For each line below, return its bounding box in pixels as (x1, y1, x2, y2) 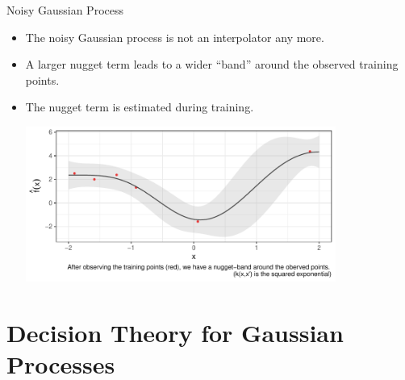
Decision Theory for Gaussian (6, 315, 344, 349)
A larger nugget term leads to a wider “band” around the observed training (25, 56, 399, 73)
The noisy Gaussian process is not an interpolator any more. (25, 28, 324, 45)
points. (25, 71, 60, 88)
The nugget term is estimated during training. (25, 98, 254, 115)
